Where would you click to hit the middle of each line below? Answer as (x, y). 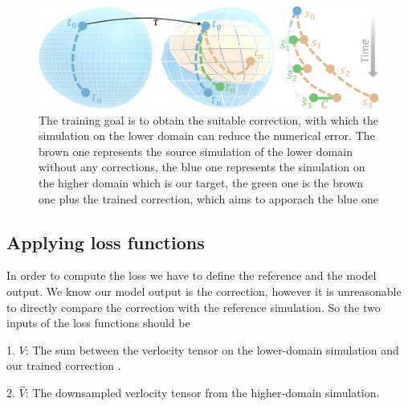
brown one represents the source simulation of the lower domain (196, 151)
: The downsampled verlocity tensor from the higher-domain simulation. (202, 393)
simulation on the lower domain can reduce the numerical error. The (207, 135)
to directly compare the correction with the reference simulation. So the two (194, 307)
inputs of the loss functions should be (98, 323)
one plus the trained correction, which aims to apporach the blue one (209, 198)
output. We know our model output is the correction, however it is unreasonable (204, 291)
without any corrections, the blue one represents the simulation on (202, 167)
